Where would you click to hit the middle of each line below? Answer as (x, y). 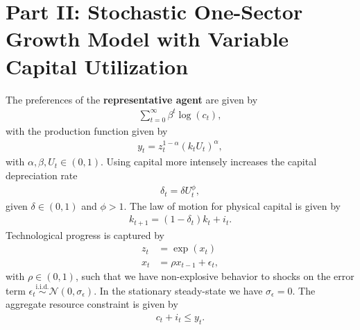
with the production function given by (87, 131)
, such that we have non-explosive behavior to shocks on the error (215, 275)
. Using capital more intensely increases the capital (208, 162)
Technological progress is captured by (85, 234)
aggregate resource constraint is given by (92, 304)
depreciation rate (42, 175)
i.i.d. (42, 287)
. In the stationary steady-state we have (178, 290)
